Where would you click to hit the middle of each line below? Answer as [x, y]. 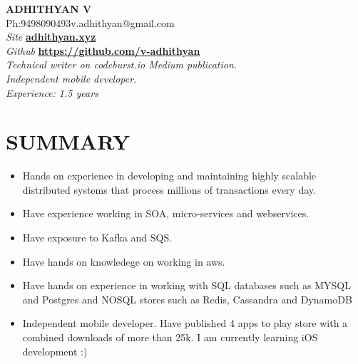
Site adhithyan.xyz [51, 37]
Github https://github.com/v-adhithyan [103, 50]
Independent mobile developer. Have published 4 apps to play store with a [185, 323]
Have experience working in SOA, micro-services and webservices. [166, 213]
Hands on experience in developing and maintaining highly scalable [169, 176]
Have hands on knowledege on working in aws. [124, 261]
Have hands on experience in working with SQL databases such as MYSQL [186, 285]
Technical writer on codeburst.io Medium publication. [122, 64]
